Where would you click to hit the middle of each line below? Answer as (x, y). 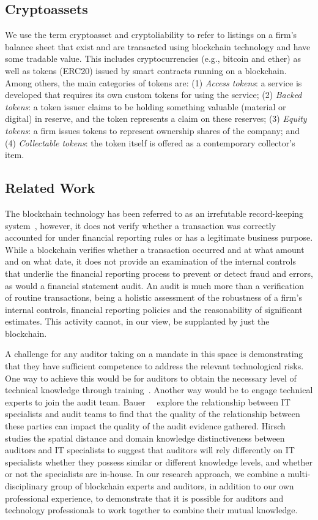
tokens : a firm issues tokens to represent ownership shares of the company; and (152, 130)
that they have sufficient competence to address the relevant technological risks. (154, 366)
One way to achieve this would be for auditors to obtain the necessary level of (151, 378)
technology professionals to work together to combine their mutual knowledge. (151, 510)
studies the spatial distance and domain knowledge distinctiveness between (145, 438)
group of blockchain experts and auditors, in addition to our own (172, 486)
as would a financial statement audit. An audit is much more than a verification (155, 285)
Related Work (50, 188)
